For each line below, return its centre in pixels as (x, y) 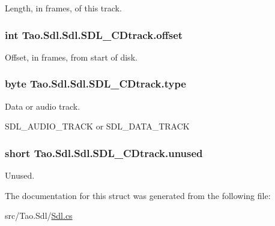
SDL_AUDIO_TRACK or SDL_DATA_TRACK (97, 126)
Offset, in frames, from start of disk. (71, 57)
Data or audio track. (43, 106)
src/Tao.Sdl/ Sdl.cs (39, 216)
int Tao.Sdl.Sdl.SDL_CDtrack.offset (94, 34)
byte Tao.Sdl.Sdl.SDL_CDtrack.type (95, 84)
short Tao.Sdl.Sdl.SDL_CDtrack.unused (104, 153)
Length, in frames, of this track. (63, 8)
